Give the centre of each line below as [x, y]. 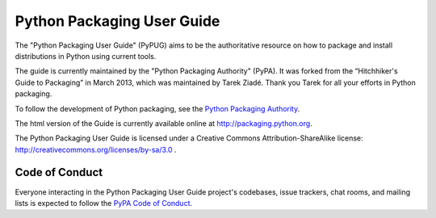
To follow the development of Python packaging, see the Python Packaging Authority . [157, 108]
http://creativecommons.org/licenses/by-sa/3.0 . [96, 149]
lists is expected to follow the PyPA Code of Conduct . [104, 203]
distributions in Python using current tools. [86, 56]
